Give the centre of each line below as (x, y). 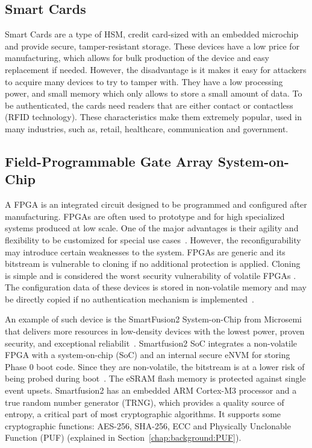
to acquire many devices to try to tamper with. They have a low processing (144, 81)
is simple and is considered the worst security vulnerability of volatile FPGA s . (151, 275)
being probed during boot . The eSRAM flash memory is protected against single (155, 378)
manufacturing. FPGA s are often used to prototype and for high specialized (145, 216)
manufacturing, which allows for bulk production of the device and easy (137, 58)
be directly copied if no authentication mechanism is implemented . (129, 299)
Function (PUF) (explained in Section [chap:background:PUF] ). (123, 437)
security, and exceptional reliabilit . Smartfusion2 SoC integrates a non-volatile (151, 343)
